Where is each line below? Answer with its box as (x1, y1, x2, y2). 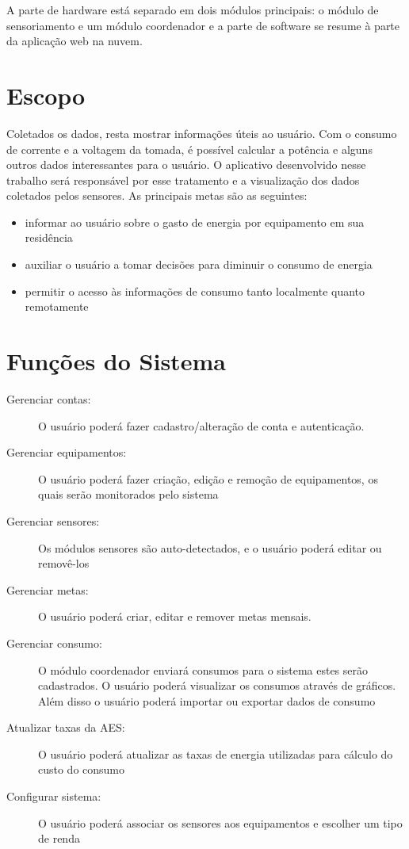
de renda (38, 830, 80, 847)
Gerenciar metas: (6, 581, 89, 598)
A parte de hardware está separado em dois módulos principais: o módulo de (6, 2, 379, 17)
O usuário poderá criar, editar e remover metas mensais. (38, 608, 312, 625)
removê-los (38, 555, 90, 572)
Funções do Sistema (6, 345, 226, 377)
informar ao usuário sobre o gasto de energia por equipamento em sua (25, 213, 365, 230)
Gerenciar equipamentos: (6, 444, 127, 461)
